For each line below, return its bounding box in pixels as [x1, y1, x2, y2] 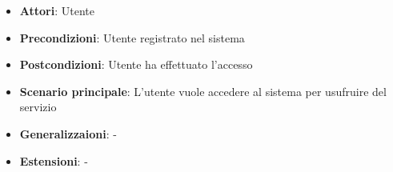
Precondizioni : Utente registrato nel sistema [19, 29, 245, 46]
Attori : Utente [19, 2, 94, 18]
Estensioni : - [19, 152, 88, 169]
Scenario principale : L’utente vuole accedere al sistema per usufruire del [19, 82, 387, 99]
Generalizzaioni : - [19, 125, 117, 142]
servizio [19, 98, 57, 115]
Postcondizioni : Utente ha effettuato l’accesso [19, 56, 253, 73]
